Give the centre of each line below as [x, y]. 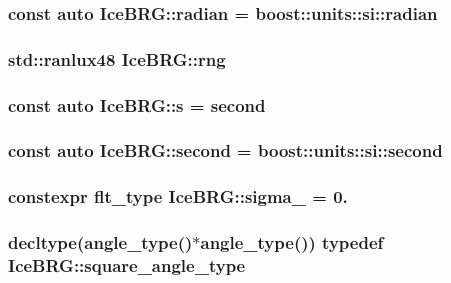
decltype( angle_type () [100, 242]
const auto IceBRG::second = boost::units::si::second [225, 150]
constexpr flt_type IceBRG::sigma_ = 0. [178, 196]
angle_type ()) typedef [292, 242]
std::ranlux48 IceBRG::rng [117, 58]
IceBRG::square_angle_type [127, 265]
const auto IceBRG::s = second [137, 104]
